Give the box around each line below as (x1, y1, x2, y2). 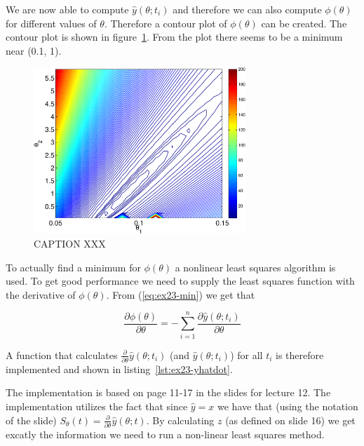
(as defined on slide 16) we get (225, 412, 356, 427)
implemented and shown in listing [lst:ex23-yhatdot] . (6, 361, 233, 376)
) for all (230, 347, 263, 362)
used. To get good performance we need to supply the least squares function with (6, 273, 355, 288)
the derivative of (6, 287, 76, 302)
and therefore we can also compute (173, 2, 322, 16)
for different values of (6, 15, 97, 30)
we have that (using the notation (217, 399, 358, 414)
